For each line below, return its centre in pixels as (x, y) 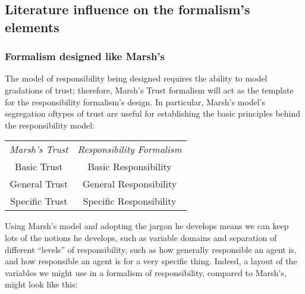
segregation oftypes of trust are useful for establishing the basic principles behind (153, 113)
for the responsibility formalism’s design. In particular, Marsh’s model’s (135, 101)
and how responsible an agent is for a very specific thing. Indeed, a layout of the (151, 261)
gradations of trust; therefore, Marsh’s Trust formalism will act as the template (149, 90)
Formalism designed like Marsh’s (85, 56)
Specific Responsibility (130, 201)
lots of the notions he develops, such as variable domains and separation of (141, 237)
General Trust (39, 184)
